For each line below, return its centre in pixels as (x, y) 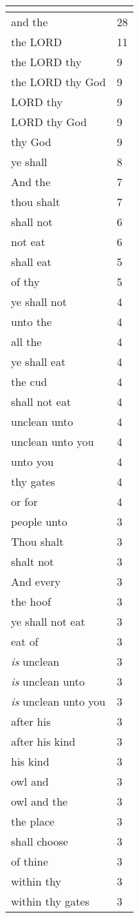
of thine (30, 861)
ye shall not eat (48, 621)
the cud (29, 381)
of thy (25, 282)
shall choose (40, 841)
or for (24, 501)
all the (26, 341)
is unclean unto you (58, 701)
